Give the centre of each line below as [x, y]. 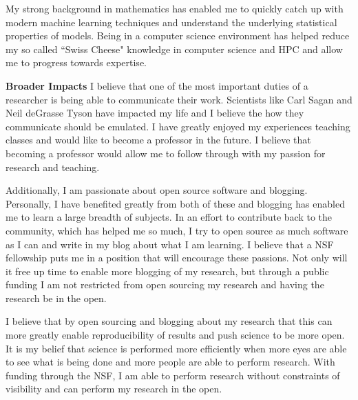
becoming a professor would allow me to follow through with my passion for [166, 153]
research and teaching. [53, 167]
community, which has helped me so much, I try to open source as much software [177, 230]
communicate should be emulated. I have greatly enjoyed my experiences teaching [178, 126]
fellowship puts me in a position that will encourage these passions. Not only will [177, 258]
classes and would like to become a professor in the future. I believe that [158, 140]
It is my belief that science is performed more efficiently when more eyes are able [176, 348]
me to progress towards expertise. [76, 62]
